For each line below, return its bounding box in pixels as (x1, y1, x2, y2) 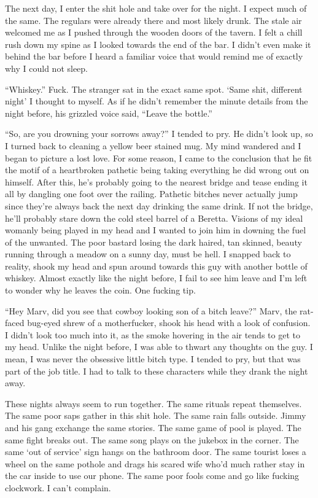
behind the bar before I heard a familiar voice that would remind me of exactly (5, 50, 303, 63)
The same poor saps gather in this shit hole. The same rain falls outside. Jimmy (5, 409, 306, 422)
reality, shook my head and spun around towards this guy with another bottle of (5, 259, 308, 272)
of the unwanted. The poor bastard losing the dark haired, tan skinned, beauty (5, 235, 302, 248)
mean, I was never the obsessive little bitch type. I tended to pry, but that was (5, 352, 301, 365)
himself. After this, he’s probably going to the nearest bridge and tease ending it (5, 175, 308, 188)
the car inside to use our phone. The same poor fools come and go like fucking (5, 469, 300, 482)
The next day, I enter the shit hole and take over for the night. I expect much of (5, 2, 307, 14)
